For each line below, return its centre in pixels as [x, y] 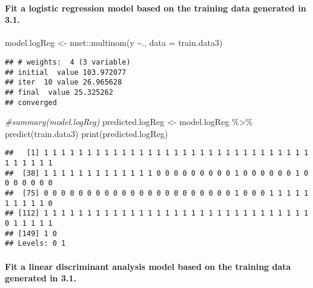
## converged [31, 102]
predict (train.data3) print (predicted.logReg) [87, 133]
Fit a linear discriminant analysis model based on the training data [148, 266]
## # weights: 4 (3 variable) [68, 62]
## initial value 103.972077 [66, 72]
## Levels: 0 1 [35, 244]
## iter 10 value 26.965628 [64, 82]
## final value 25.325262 [59, 92]
